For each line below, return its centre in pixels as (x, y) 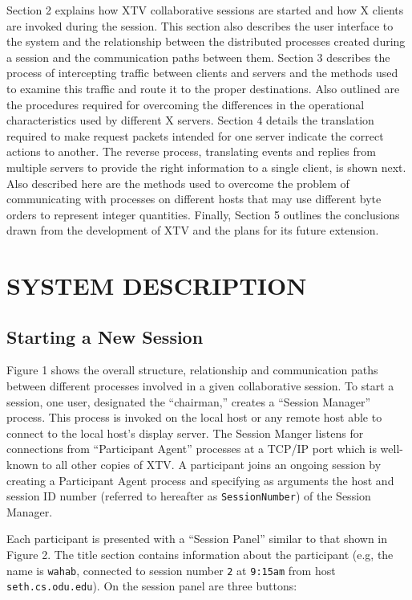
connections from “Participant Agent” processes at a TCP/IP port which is (192, 449)
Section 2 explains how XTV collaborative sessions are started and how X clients (205, 10)
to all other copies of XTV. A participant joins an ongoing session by (212, 465)
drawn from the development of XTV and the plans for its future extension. (193, 230)
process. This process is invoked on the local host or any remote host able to (194, 417)
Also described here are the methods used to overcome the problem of (178, 183)
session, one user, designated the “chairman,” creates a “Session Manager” (189, 401)
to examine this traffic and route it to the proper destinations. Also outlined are (203, 88)
